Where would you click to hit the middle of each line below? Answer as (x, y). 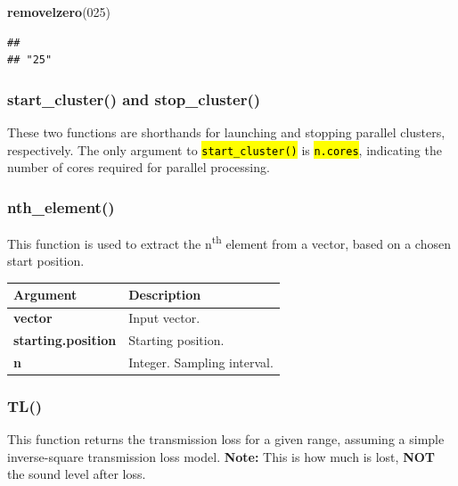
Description (165, 295)
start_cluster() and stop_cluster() (134, 99)
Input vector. (164, 318)
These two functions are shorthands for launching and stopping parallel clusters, (226, 132)
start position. (46, 261)
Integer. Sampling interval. (201, 362)
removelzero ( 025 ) (59, 12)
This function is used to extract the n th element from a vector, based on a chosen (229, 242)
